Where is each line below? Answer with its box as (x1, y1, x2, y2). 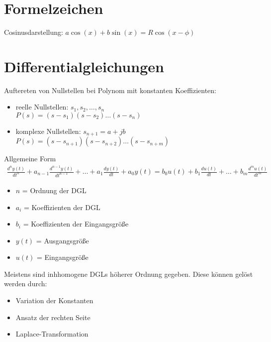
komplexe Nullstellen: (15, 126, 81, 136)
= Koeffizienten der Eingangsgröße (23, 219, 129, 229)
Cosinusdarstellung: (4, 27, 63, 37)
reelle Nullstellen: (15, 102, 69, 112)
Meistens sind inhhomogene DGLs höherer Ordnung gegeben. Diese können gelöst (4, 268, 253, 279)
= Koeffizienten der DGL (24, 202, 100, 212)
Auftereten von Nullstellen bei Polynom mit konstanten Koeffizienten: (4, 85, 216, 95)
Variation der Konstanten (15, 295, 93, 306)
